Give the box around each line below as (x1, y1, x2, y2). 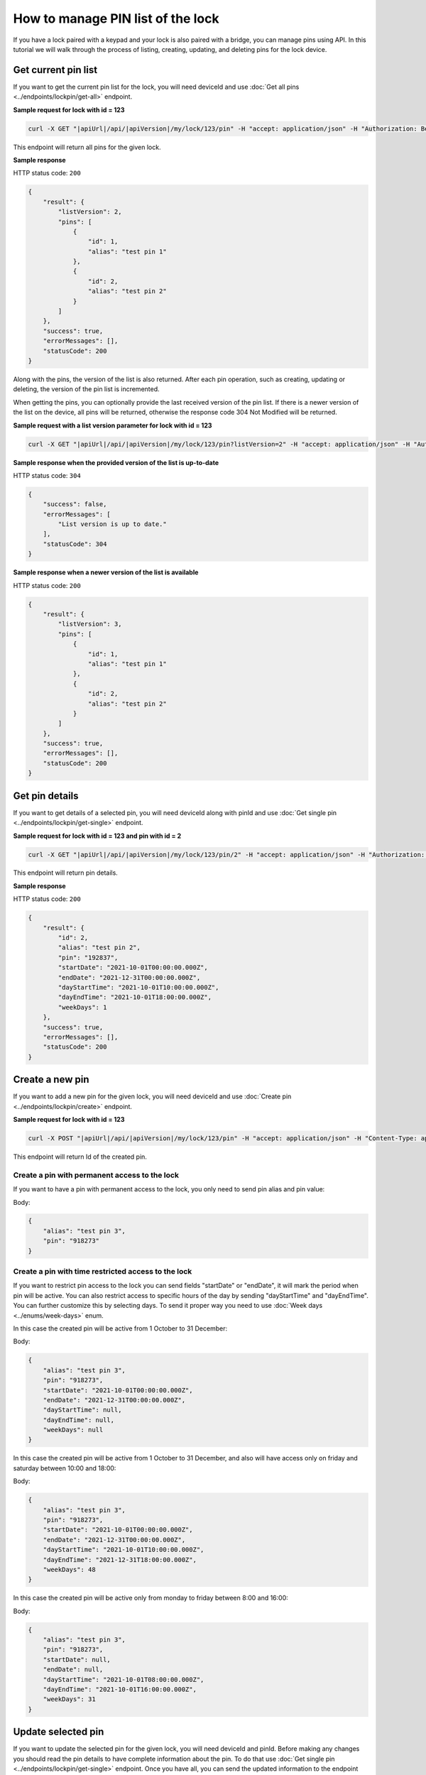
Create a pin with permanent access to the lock (13, 1170, 179, 1180)
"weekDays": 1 (58, 1003, 107, 1011)
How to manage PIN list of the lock (13, 11, 219, 26)
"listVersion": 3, (58, 620, 122, 628)
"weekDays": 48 (43, 1566, 96, 1573)
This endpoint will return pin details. (13, 868, 119, 877)
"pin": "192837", (58, 954, 119, 961)
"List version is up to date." (58, 520, 167, 528)
